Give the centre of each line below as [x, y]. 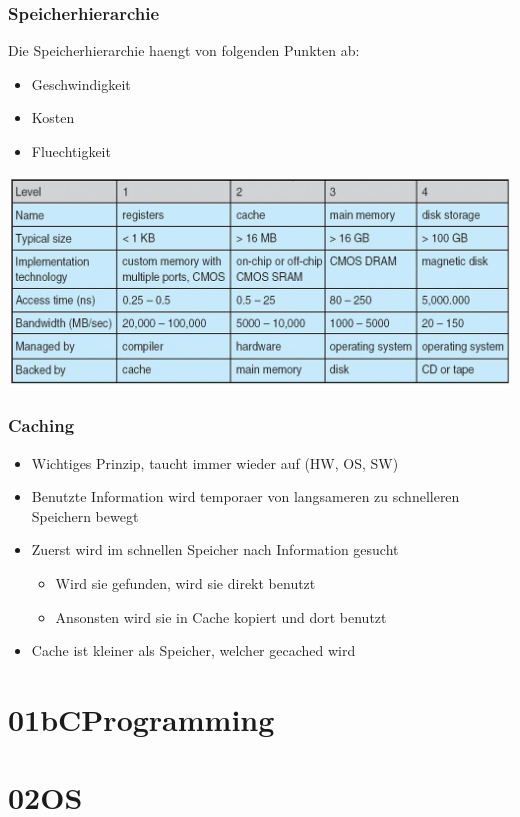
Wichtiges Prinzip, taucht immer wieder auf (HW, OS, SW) [215, 462]
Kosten [53, 117]
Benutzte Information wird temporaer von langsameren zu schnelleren [245, 496]
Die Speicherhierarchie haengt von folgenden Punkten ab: [184, 50]
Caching [41, 425]
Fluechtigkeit [71, 151]
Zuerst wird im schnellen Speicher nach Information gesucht [215, 549]
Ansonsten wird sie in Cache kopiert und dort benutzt [221, 616]
